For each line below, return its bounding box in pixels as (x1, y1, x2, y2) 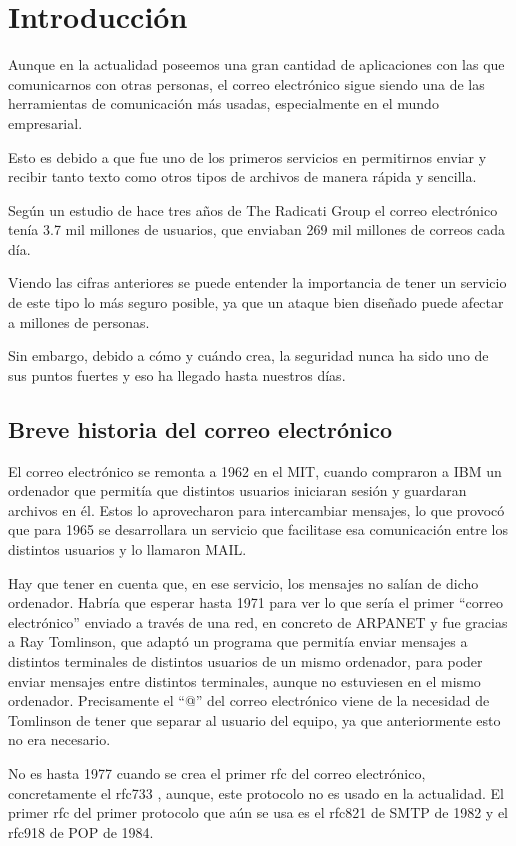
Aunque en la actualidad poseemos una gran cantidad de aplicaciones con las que (8, 54, 505, 75)
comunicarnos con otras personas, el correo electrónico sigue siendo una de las (8, 73, 485, 94)
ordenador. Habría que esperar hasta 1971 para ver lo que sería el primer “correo (8, 592, 503, 613)
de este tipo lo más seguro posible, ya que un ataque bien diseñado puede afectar (8, 292, 504, 313)
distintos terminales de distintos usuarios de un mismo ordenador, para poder (8, 650, 483, 671)
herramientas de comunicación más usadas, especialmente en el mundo (8, 93, 439, 114)
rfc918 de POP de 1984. (8, 821, 154, 842)
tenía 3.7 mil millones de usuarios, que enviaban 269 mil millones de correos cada (8, 219, 506, 240)
